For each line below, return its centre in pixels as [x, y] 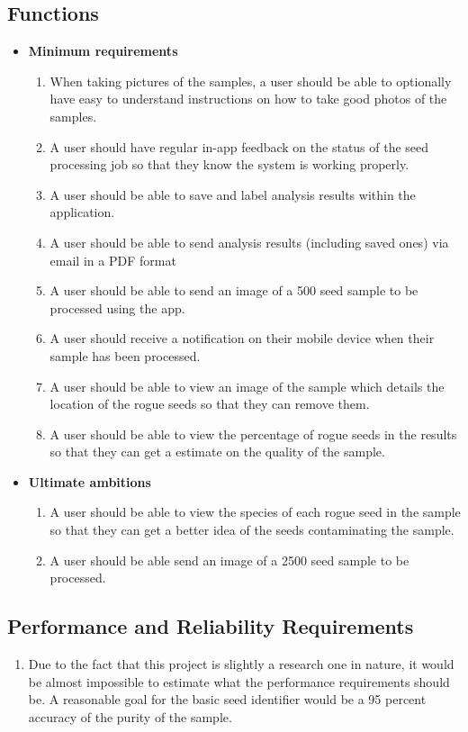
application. [82, 212]
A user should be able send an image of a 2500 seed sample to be [229, 560]
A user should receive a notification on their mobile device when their [242, 338]
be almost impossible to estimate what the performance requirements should [239, 681]
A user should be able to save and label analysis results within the [233, 194]
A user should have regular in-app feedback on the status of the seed [239, 146]
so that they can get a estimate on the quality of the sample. [217, 452]
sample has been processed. [125, 355]
